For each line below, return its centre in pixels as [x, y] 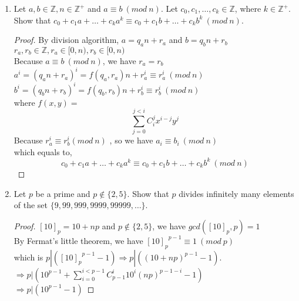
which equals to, [43, 151]
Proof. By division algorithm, [66, 40]
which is [28, 257]
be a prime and [63, 193]
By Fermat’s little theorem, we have [78, 240]
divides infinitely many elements [236, 193]
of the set [31, 205]
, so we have [131, 140]
